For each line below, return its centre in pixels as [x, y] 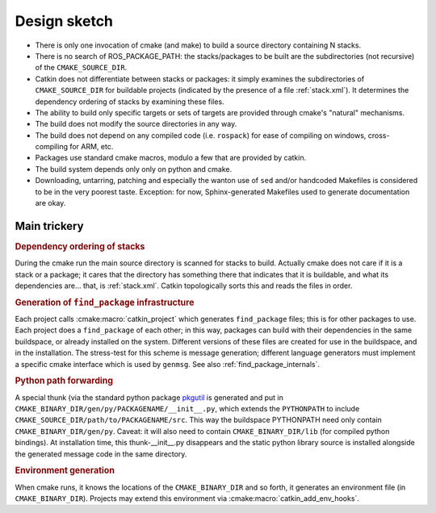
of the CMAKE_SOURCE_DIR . [81, 68]
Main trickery [49, 226]
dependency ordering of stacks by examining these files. [130, 102]
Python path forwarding [64, 381]
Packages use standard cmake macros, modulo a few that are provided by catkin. [171, 158]
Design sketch [64, 21]
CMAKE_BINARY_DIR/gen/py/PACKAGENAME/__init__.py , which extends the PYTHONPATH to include [187, 409]
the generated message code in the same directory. [101, 454]
